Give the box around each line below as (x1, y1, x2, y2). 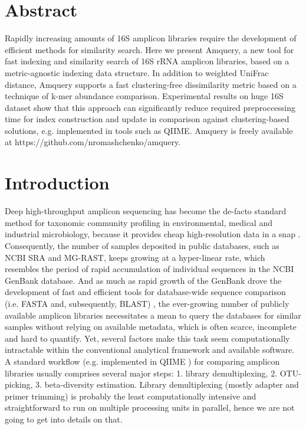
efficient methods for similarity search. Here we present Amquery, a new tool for (5, 43, 294, 55)
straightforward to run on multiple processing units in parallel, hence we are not (5, 401, 295, 414)
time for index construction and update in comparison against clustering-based (5, 113, 289, 125)
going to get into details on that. (5, 412, 123, 425)
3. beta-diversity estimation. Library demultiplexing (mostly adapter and (35, 378, 299, 391)
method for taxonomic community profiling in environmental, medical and (5, 216, 272, 228)
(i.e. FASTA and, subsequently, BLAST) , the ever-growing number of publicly (5, 297, 289, 309)
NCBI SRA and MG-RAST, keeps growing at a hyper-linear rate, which (5, 251, 265, 263)
